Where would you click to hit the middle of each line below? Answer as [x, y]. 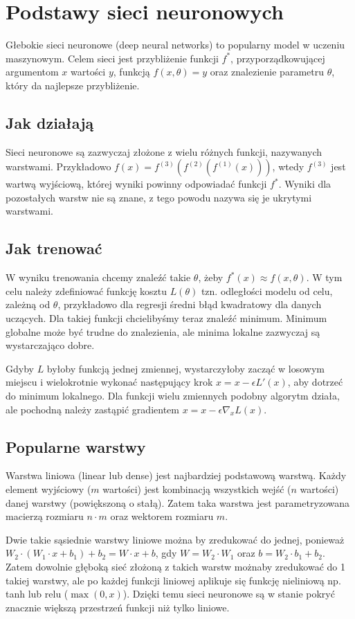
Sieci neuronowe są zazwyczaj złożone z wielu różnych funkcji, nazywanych [164, 151]
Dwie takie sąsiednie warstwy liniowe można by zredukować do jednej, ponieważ [175, 539]
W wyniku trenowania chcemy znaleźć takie [98, 277]
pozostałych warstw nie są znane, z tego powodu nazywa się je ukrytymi [159, 197]
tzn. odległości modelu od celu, [267, 290]
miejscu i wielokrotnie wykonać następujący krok [109, 382]
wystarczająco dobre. [50, 345]
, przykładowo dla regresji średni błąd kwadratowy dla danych [190, 304]
